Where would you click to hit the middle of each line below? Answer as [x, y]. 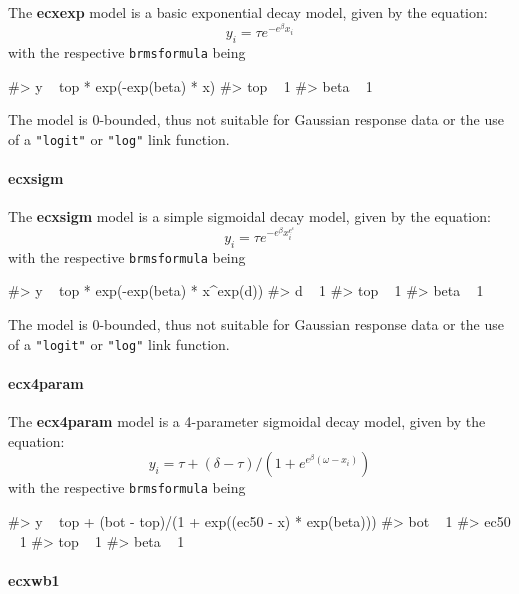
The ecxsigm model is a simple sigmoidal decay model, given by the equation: [249, 216]
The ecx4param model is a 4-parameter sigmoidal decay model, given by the [247, 421]
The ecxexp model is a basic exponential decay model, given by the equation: [248, 12]
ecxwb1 [34, 579]
